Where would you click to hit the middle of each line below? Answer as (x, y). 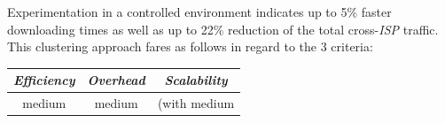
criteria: (352, 46)
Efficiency (44, 80)
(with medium (196, 103)
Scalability (196, 80)
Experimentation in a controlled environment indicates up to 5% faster (199, 12)
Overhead (116, 80)
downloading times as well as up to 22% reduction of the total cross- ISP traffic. (223, 29)
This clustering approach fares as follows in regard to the (162, 46)
